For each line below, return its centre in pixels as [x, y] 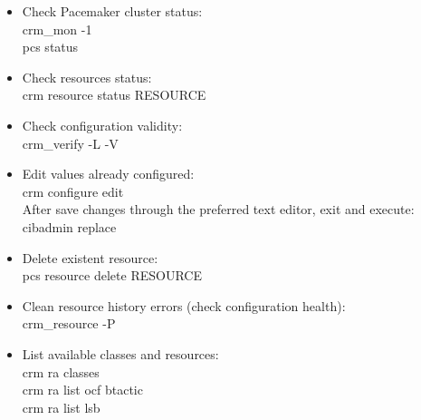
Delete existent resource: [90, 257]
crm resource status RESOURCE [114, 95]
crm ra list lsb [61, 407]
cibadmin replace [69, 226]
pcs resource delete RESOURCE [112, 275]
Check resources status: [87, 77]
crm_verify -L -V [70, 143]
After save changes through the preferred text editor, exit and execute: [218, 209]
